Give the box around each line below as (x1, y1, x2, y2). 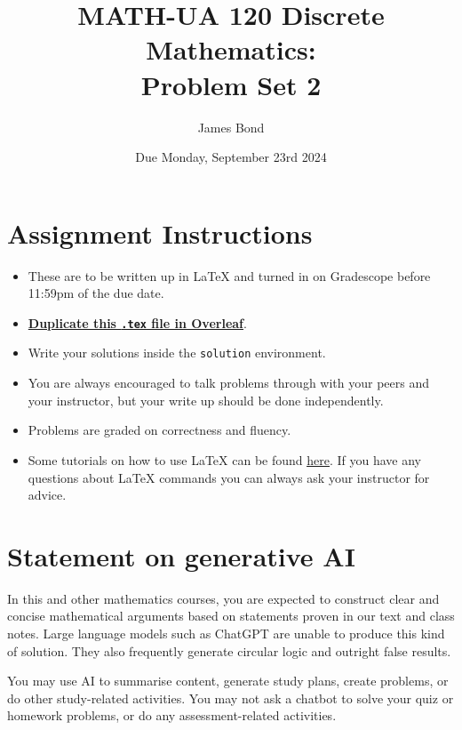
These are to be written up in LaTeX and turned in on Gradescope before (28, 266, 431, 285)
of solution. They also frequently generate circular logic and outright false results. (7, 641, 451, 660)
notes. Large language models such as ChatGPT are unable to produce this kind (7, 624, 445, 642)
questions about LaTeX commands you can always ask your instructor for (28, 468, 430, 486)
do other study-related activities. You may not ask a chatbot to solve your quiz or (7, 688, 454, 707)
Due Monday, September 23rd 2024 (135, 148, 327, 166)
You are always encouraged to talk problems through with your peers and (28, 373, 430, 392)
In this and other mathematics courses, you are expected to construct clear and (7, 589, 440, 607)
